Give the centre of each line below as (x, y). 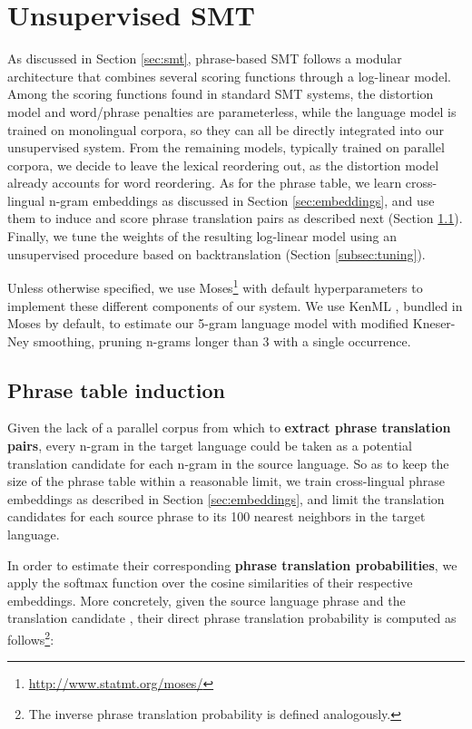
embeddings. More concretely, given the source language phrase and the (206, 600)
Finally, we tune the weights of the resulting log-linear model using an (202, 236)
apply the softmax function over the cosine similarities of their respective (210, 583)
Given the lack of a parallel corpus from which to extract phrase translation (229, 428)
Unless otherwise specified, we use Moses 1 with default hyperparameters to (215, 286)
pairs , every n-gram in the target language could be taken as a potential (210, 446)
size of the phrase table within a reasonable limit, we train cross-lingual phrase (226, 481)
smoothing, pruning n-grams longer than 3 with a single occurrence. (222, 340)
